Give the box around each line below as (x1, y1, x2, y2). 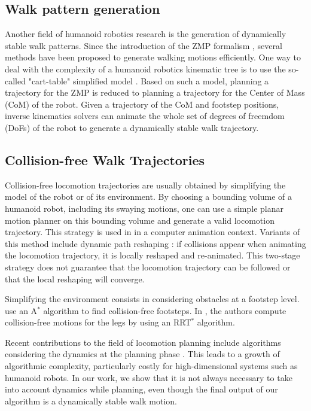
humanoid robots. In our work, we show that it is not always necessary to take (5, 371, 292, 383)
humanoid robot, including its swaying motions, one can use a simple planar (5, 202, 283, 214)
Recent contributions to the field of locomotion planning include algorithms (5, 336, 281, 348)
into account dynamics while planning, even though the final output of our (5, 383, 278, 395)
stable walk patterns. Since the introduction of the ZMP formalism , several (5, 39, 282, 51)
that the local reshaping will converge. (5, 272, 145, 285)
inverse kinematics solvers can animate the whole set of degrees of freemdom (5, 109, 285, 122)
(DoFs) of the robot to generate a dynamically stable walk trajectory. (5, 121, 259, 133)
